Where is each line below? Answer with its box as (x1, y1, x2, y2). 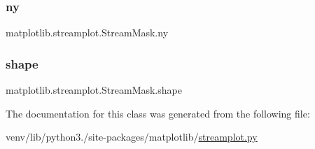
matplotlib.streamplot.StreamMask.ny (6, 25, 169, 40)
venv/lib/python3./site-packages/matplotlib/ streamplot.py (6, 129, 258, 144)
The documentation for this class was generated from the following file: (6, 106, 310, 120)
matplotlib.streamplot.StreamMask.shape (6, 83, 182, 97)
